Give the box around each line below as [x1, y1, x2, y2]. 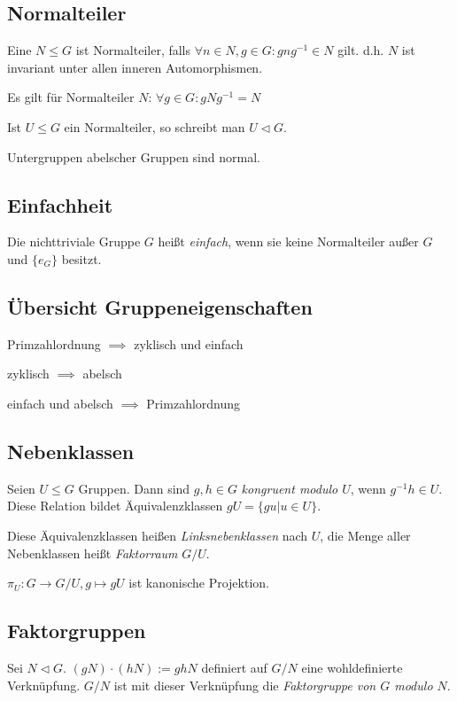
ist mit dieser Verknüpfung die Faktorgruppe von [113, 675, 376, 694]
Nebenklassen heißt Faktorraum [7, 543, 178, 562]
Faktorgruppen [7, 617, 146, 644]
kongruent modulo [241, 479, 338, 497]
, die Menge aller [320, 526, 411, 544]
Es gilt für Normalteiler [7, 88, 135, 106]
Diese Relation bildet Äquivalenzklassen [7, 496, 223, 515]
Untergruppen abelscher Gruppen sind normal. [7, 147, 260, 166]
